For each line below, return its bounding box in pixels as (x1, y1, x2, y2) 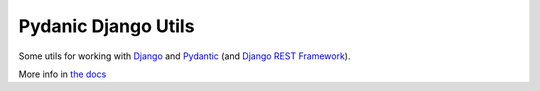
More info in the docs (18, 68, 107, 80)
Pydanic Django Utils (18, 15, 195, 37)
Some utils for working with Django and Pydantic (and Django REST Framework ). (18, 50, 351, 62)
